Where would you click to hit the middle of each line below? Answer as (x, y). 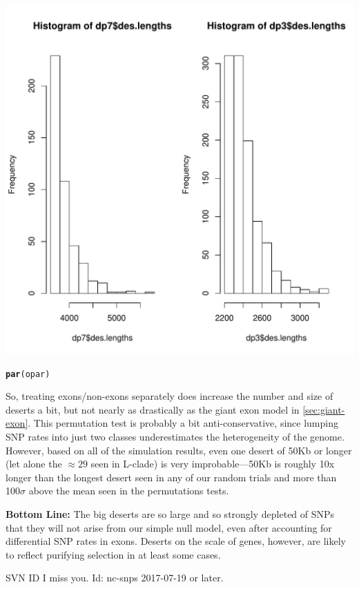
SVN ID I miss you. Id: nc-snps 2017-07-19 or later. (115, 578)
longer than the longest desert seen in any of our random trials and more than (171, 477)
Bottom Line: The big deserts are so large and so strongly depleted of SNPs (170, 514)
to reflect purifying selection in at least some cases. (113, 554)
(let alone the (34, 464)
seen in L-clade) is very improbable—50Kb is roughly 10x (213, 464)
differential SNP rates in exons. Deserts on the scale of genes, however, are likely (176, 541)
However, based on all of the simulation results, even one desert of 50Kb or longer (179, 450)
